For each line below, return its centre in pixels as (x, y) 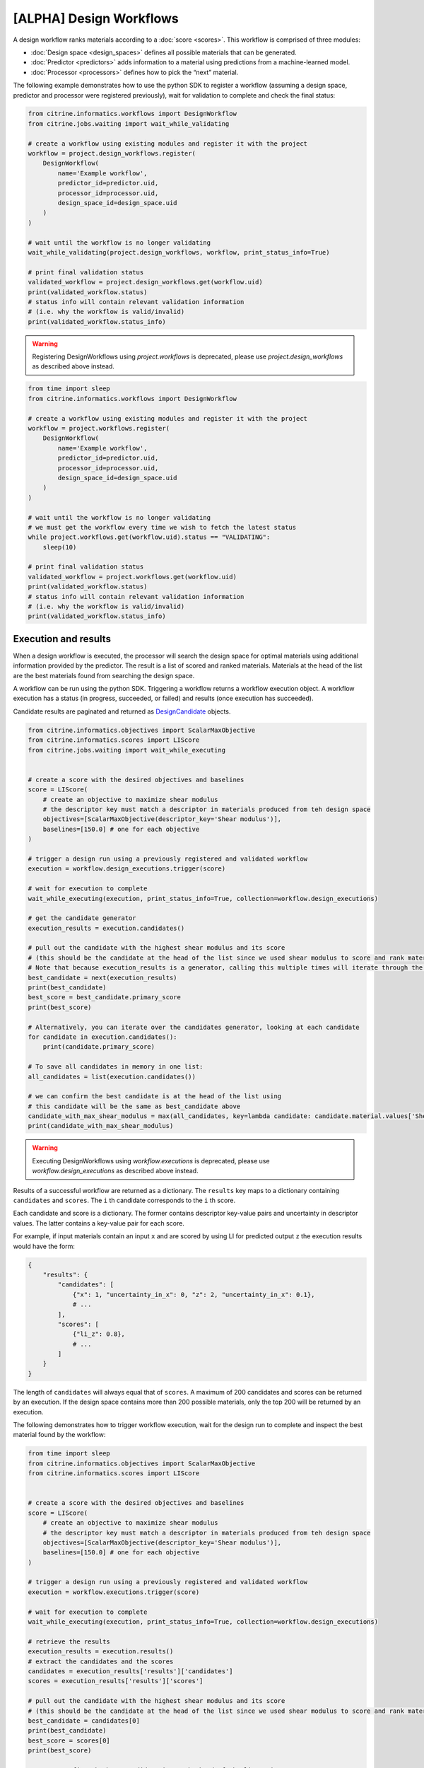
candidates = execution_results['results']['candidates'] (130, 1671)
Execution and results (62, 639)
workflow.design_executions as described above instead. (115, 1171)
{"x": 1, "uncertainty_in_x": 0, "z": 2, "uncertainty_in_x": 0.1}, (194, 1295)
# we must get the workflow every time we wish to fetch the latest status (162, 527)
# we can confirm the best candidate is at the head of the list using (155, 1097)
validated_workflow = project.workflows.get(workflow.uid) (132, 577)
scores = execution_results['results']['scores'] (116, 1681)
